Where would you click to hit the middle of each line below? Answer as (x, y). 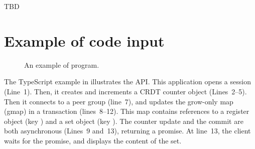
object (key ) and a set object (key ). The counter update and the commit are (124, 121)
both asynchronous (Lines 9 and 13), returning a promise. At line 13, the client (127, 131)
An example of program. (62, 64)
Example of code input (84, 40)
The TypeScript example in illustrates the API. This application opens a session (127, 82)
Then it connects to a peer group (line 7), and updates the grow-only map (119, 101)
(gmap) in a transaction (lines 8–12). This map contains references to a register (127, 111)
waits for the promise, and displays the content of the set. (93, 140)
